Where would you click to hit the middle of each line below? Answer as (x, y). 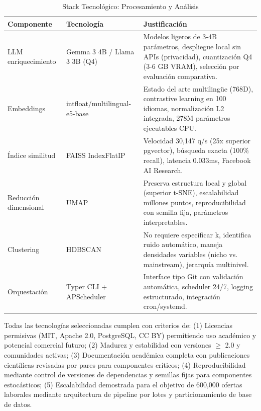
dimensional (26, 207)
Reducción (24, 197)
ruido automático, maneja (183, 244)
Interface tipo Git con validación (193, 276)
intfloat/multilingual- (99, 103)
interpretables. (165, 222)
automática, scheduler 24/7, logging (198, 286)
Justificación (165, 23)
